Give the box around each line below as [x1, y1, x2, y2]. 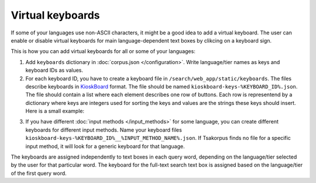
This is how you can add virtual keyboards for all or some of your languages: [11, 48, 195, 55]
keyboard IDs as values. [25, 67, 84, 74]
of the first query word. [11, 170, 67, 177]
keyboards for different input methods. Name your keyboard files [25, 126, 183, 133]
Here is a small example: [25, 108, 85, 115]
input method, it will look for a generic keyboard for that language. [25, 143, 185, 150]
